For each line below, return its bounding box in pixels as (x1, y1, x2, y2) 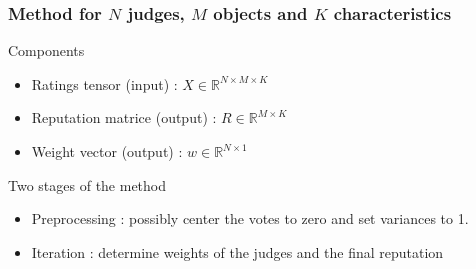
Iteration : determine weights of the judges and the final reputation (31, 241, 444, 262)
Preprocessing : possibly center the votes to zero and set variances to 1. (31, 208, 469, 229)
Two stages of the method (8, 174, 167, 195)
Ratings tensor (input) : (31, 73, 178, 94)
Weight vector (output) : (31, 141, 183, 161)
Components (8, 40, 85, 61)
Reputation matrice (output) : (31, 107, 217, 128)
